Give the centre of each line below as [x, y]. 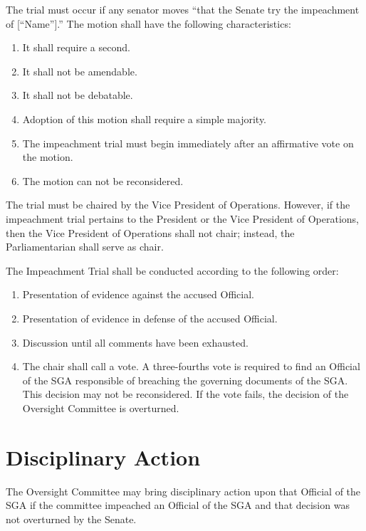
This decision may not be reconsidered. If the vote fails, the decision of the [185, 394]
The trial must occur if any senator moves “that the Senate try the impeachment [183, 9]
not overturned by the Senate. [71, 519]
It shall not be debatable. [78, 95]
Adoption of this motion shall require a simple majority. [145, 119]
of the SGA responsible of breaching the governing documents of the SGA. [185, 380]
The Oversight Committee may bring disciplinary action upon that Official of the [183, 491]
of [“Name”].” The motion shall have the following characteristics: [148, 23]
